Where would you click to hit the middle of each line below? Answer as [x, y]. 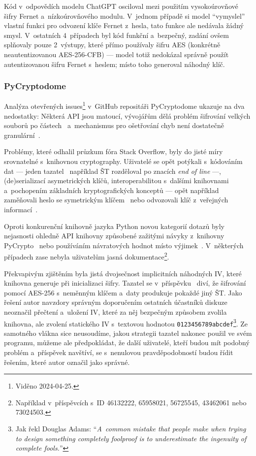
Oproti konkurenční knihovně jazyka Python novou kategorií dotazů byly [114, 226]
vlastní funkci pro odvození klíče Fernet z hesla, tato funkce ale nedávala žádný [124, 25]
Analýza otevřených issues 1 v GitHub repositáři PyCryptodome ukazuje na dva [124, 105]
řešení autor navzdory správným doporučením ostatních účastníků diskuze [116, 302]
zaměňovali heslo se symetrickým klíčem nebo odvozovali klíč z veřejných [116, 200]
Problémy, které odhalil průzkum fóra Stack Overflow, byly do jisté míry [113, 151]
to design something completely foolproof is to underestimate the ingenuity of [131, 438]
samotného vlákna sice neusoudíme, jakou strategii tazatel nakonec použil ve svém [128, 333]
